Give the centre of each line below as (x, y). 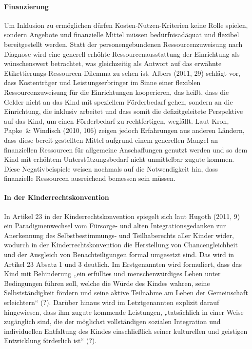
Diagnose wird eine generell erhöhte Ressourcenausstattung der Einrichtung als (122, 54)
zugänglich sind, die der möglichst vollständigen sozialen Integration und (112, 321)
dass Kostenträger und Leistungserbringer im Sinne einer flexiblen (102, 82)
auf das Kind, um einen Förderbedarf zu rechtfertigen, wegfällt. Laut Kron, (116, 120)
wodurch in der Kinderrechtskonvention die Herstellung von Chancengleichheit (121, 245)
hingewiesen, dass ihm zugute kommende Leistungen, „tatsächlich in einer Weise (124, 312)
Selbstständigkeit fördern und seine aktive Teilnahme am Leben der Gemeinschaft (126, 293)
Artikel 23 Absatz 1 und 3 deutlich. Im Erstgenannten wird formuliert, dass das (123, 264)
